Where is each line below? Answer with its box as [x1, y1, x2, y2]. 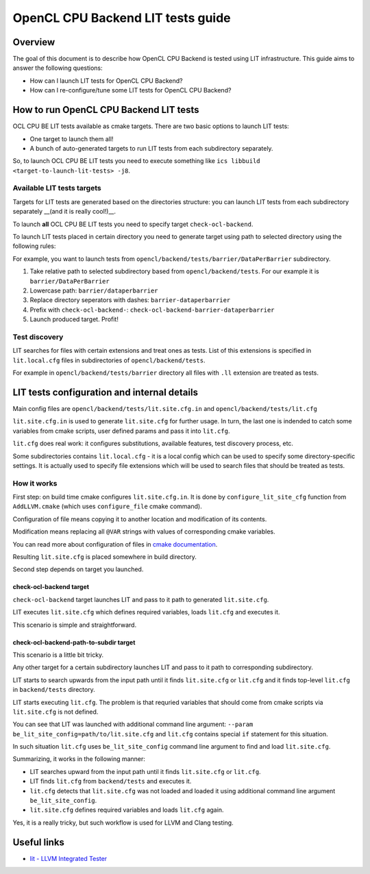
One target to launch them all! [29, 134, 114, 143]
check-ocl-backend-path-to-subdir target [12, 638, 136, 647]
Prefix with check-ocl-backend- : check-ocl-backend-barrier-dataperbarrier [29, 305, 275, 314]
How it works [12, 478, 58, 488]
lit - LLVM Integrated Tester [29, 854, 108, 862]
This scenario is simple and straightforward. [12, 621, 137, 629]
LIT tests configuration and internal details [12, 386, 199, 398]
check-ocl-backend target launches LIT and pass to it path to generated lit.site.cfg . [12, 595, 269, 603]
